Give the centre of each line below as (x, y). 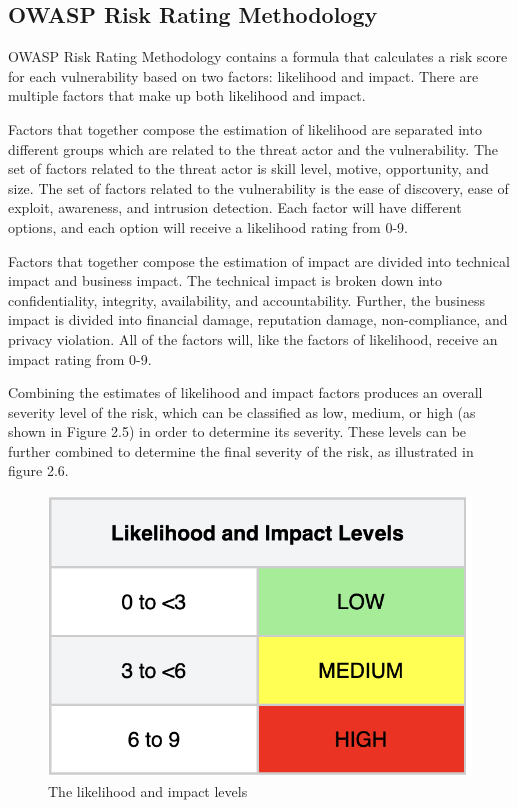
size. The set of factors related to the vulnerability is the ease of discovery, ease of (258, 187)
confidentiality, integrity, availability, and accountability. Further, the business (247, 299)
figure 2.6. (38, 470)
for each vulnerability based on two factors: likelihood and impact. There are (243, 75)
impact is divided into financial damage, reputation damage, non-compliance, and (258, 319)
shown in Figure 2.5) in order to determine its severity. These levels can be (237, 431)
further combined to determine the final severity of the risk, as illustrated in (241, 450)
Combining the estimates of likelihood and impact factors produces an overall (245, 392)
